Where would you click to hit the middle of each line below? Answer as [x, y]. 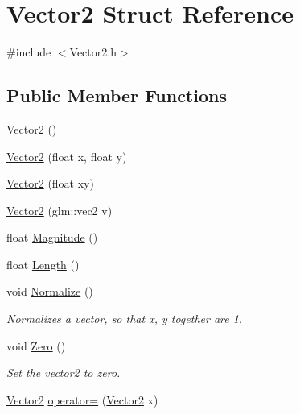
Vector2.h [93, 52]
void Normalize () [50, 291]
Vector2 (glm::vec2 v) [60, 210]
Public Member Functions [117, 95]
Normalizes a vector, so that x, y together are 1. [125, 319]
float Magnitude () [52, 237]
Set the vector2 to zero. [64, 373]
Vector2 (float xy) [50, 183]
